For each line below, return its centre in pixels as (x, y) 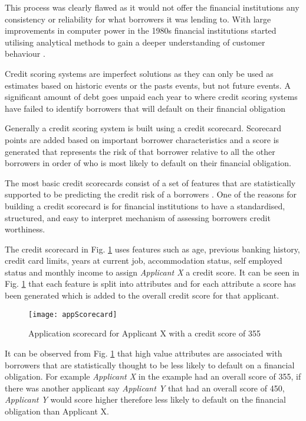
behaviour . (25, 54)
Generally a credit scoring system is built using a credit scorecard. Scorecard (143, 128)
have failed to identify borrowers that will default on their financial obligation (145, 108)
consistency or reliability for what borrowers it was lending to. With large (138, 19)
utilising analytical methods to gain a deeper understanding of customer (135, 42)
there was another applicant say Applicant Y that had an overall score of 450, (145, 388)
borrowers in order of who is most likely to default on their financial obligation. (148, 163)
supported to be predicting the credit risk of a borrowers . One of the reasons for (151, 194)
